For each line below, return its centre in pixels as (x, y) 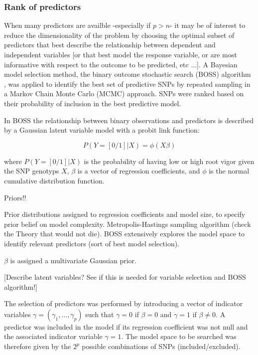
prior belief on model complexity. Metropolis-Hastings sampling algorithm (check (128, 224)
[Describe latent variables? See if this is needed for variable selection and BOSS (125, 277)
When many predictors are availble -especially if (77, 25)
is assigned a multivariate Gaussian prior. (73, 260)
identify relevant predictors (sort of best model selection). (92, 243)
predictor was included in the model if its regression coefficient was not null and (126, 326)
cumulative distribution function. (54, 180)
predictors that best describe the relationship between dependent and (110, 45)
